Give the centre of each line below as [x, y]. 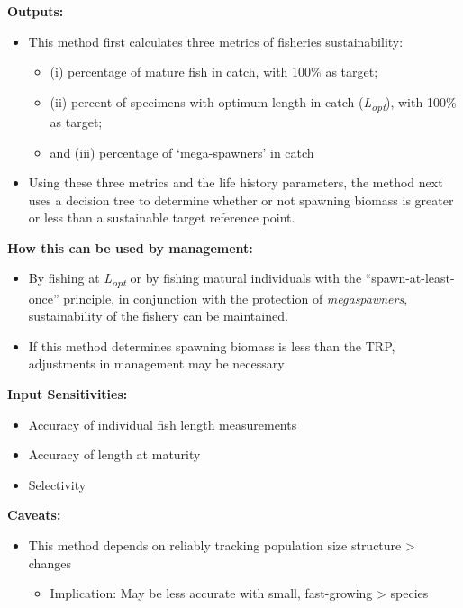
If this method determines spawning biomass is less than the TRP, [212, 345]
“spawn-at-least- [410, 278]
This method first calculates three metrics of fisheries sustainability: [216, 41]
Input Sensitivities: [68, 393]
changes [50, 563]
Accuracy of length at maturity [114, 454]
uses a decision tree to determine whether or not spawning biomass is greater [241, 200]
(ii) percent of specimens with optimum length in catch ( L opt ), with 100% [253, 103]
